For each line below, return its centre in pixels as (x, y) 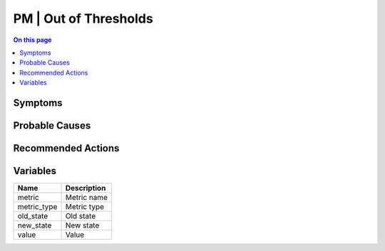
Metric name (87, 198)
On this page (32, 40)
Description (86, 188)
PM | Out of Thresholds (83, 18)
